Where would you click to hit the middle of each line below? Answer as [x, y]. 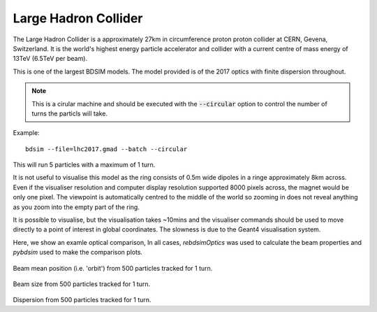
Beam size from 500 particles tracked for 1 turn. [81, 284]
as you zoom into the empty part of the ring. [76, 207]
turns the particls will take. [70, 113]
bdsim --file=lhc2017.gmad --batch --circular [106, 149]
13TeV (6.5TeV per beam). [50, 59]
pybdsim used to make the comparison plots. [78, 253]
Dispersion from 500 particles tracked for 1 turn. [82, 300]
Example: [26, 133]
